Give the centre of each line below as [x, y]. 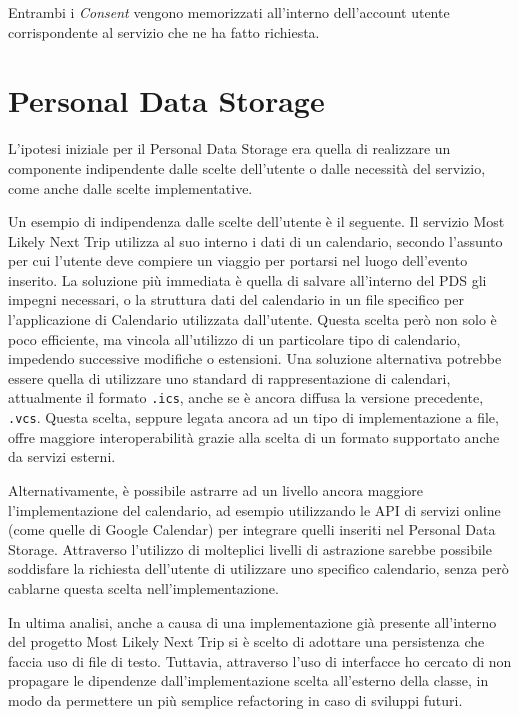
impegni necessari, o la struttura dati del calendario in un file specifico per [236, 299]
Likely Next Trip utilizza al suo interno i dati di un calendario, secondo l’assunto [255, 240]
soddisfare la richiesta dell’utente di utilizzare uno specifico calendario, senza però [258, 568]
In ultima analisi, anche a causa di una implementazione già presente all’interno [252, 621]
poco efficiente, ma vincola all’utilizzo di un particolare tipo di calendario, [234, 338]
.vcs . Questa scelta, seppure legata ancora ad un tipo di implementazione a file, [253, 417]
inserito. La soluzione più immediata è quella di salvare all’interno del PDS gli [247, 279]
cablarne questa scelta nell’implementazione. [143, 587]
